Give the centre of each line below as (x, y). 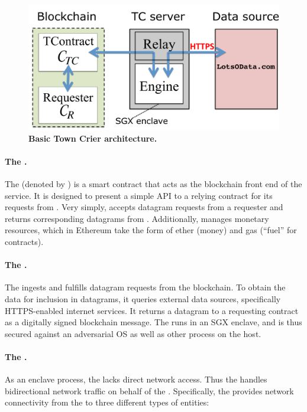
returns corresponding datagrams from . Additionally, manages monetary (137, 218)
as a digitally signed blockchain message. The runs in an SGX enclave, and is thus (153, 322)
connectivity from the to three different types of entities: (107, 402)
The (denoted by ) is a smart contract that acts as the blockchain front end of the (153, 183)
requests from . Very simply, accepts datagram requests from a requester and (144, 207)
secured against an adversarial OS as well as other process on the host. (133, 333)
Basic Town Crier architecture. (93, 138)
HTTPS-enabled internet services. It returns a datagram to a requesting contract (152, 310)
